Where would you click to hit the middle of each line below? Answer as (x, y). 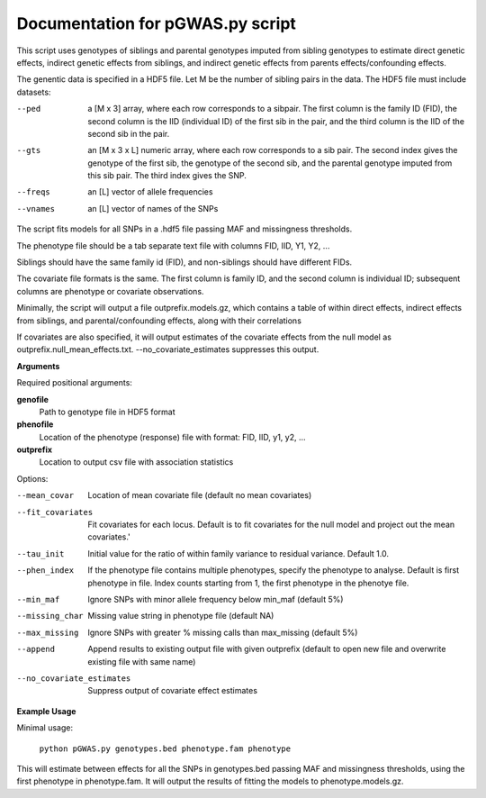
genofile (33, 399)
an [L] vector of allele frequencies (150, 192)
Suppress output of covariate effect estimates (173, 691)
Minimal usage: (45, 728)
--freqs (34, 192)
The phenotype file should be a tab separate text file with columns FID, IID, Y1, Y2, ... (173, 245)
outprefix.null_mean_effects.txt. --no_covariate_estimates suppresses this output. (168, 349)
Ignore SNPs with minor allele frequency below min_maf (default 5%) (216, 599)
